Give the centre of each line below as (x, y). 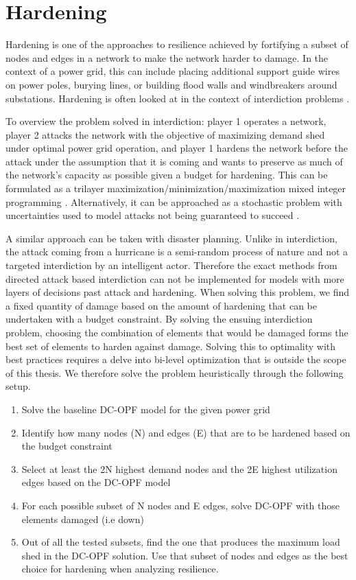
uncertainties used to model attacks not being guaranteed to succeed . (153, 215)
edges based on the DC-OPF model (96, 482)
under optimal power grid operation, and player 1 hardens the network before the (177, 148)
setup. (18, 386)
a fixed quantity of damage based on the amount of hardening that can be (161, 305)
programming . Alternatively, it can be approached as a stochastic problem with (174, 201)
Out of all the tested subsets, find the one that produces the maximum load (181, 542)
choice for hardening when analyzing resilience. (120, 569)
